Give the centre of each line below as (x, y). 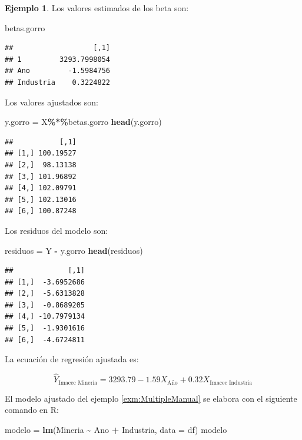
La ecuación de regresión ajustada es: (72, 359)
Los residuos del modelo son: (57, 230)
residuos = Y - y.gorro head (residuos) (74, 250)
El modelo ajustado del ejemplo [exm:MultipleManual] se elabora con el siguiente (151, 398)
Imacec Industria (231, 383)
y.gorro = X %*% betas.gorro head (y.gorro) (83, 122)
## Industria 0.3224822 (57, 82)
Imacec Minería (78, 383)
